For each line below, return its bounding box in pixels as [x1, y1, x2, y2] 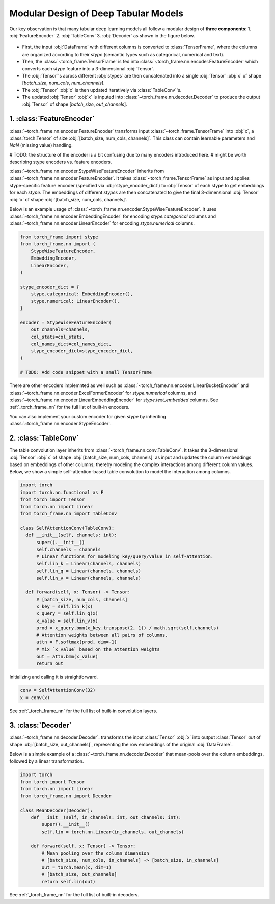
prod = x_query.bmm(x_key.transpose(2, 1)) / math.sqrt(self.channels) [36, 625, 219, 631]
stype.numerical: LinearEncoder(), [31, 298, 120, 304]
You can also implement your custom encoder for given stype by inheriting [9, 414, 167, 419]
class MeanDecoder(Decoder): [20, 807, 93, 813]
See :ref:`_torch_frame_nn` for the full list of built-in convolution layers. [9, 708, 157, 714]
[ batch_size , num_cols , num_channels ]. [22, 80, 105, 86]
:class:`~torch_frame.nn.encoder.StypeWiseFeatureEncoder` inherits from [9, 168, 164, 174]
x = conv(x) [20, 694, 50, 701]
